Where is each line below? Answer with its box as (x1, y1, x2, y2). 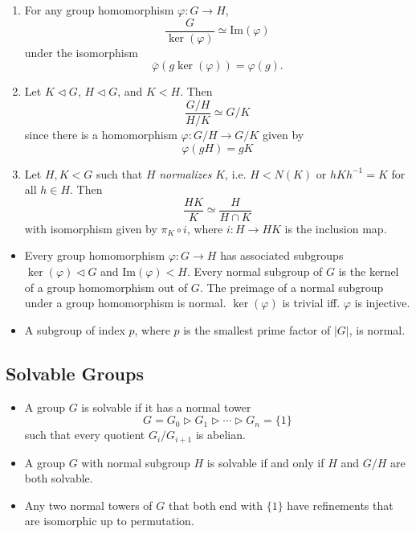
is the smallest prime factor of (183, 321, 331, 338)
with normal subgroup (81, 454, 190, 470)
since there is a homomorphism (24, 125, 177, 142)
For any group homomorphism (24, 2, 174, 18)
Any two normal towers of (24, 496, 153, 513)
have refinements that (287, 496, 394, 513)
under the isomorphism (24, 43, 138, 60)
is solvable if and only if (206, 454, 324, 470)
